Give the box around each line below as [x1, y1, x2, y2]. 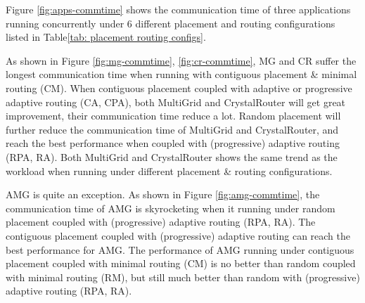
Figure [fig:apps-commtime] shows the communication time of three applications [6, 2, 351, 16]
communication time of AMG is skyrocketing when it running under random [6, 200, 335, 215]
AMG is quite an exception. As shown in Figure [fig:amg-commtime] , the [6, 187, 320, 202]
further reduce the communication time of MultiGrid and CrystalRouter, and [6, 122, 339, 136]
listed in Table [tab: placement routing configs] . [6, 30, 206, 44]
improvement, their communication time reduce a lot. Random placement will [6, 108, 341, 123]
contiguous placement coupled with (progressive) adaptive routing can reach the [6, 228, 350, 243]
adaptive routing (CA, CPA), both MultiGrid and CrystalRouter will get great [6, 94, 346, 109]
